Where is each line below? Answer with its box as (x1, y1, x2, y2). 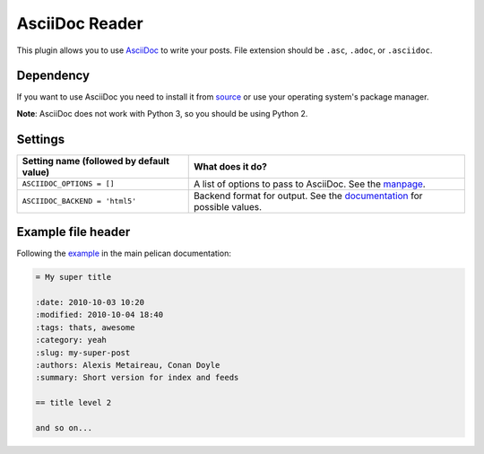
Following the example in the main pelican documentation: (16, 248, 232, 259)
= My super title (35, 272, 112, 283)
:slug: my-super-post (35, 347, 131, 358)
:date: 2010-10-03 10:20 (35, 297, 145, 308)
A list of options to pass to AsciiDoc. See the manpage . (193, 178, 426, 190)
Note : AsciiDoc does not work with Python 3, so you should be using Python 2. (16, 108, 308, 118)
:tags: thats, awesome (35, 322, 135, 332)
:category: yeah (35, 335, 108, 345)
